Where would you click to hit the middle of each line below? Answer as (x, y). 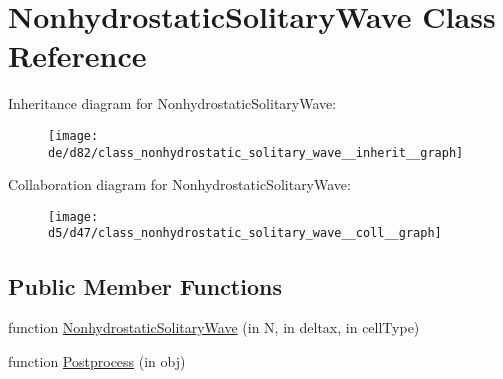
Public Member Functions (145, 285)
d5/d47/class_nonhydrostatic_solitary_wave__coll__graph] (245, 233)
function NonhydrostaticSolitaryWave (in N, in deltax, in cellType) (214, 327)
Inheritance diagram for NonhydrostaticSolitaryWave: (172, 103)
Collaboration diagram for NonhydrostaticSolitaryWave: (179, 184)
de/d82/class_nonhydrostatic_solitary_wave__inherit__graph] (256, 152)
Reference (77, 55)
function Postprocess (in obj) (97, 360)
